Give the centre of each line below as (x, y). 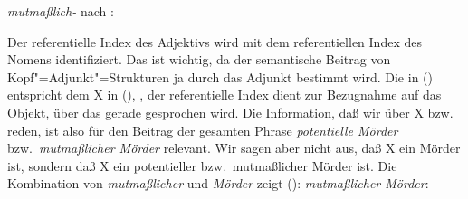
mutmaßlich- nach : (61, 11)
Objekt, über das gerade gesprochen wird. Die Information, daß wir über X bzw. (230, 112)
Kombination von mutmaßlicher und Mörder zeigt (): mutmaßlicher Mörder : (218, 183)
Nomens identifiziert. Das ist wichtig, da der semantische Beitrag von (199, 59)
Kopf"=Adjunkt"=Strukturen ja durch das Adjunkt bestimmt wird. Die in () (220, 76)
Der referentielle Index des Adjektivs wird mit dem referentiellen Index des (215, 41)
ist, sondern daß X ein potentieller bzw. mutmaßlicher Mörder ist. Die (202, 165)
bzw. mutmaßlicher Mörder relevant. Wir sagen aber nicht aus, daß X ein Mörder (234, 148)
